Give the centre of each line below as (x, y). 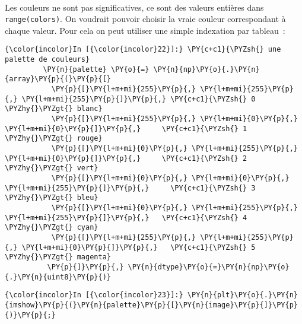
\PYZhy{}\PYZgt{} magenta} (58, 257)
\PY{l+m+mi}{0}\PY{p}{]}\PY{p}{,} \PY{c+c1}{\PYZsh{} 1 (126, 128)
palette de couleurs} (47, 60)
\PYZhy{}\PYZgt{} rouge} (54, 139)
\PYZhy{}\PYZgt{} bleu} (52, 198)
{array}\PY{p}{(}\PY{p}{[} (58, 79)
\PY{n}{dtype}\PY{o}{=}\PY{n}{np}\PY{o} (209, 267)
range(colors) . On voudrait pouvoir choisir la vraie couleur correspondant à (145, 19)
